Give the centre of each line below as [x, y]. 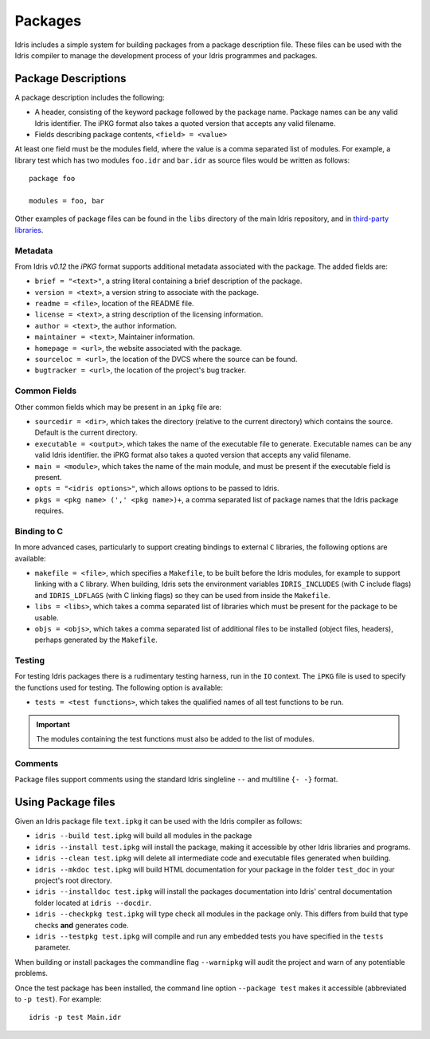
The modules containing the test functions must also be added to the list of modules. [175, 739]
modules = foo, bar [67, 201]
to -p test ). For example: [58, 999]
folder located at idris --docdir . [93, 903]
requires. [49, 511]
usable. [47, 617]
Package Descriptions [70, 79]
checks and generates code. [82, 925]
